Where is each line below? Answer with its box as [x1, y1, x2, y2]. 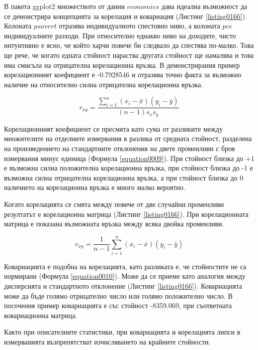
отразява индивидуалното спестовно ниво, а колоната [59, 20, 220, 31]
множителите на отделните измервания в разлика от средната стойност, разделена [4, 133, 252, 144]
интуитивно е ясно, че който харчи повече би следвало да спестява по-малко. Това [4, 40, 254, 50]
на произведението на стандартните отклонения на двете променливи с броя [4, 143, 235, 154]
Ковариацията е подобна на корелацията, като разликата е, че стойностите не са [4, 261, 247, 271]
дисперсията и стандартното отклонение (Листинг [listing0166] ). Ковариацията [4, 281, 242, 291]
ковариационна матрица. [4, 310, 78, 320]
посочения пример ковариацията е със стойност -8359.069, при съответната [4, 300, 232, 311]
